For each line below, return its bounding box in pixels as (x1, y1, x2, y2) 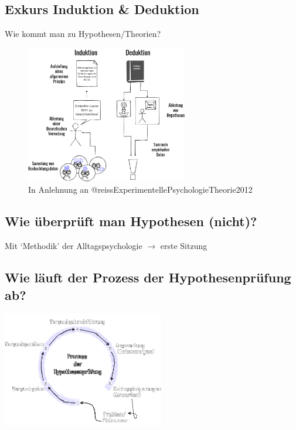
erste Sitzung (160, 240, 207, 252)
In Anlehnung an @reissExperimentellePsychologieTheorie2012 (28, 183, 253, 196)
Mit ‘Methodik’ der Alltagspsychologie (5, 240, 142, 252)
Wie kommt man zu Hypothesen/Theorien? (5, 28, 161, 40)
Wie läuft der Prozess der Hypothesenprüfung (5, 268, 291, 286)
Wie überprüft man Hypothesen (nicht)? (5, 212, 257, 230)
